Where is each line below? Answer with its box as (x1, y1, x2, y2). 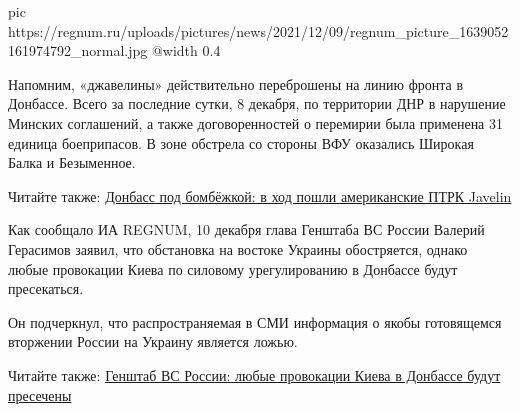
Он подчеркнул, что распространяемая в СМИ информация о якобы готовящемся (8, 311, 502, 332)
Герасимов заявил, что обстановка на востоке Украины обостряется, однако (8, 238, 468, 259)
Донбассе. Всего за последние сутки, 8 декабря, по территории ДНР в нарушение (8, 93, 506, 114)
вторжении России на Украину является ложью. (8, 331, 298, 352)
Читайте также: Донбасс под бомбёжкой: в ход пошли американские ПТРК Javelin (8, 185, 512, 206)
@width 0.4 (151, 40, 221, 61)
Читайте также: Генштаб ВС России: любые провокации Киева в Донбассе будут (8, 364, 501, 385)
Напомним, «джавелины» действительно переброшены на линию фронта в (8, 73, 463, 94)
